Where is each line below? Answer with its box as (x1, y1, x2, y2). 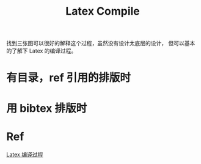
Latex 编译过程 (6, 151, 43, 158)
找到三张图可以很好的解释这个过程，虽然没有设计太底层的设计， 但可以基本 (6, 40, 196, 47)
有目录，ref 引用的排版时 (6, 71, 131, 85)
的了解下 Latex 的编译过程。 (6, 47, 77, 54)
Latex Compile (65, 4, 140, 18)
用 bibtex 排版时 (6, 101, 87, 115)
